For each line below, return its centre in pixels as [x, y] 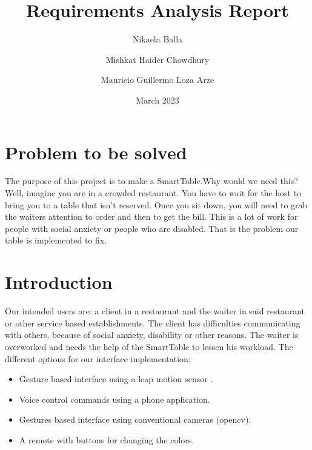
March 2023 [158, 100]
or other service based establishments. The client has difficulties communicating [153, 323]
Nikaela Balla [158, 39]
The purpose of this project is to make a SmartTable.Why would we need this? [151, 181]
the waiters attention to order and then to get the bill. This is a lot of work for [151, 217]
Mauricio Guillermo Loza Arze [158, 80]
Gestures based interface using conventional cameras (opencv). [135, 419]
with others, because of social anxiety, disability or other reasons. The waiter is [152, 335]
